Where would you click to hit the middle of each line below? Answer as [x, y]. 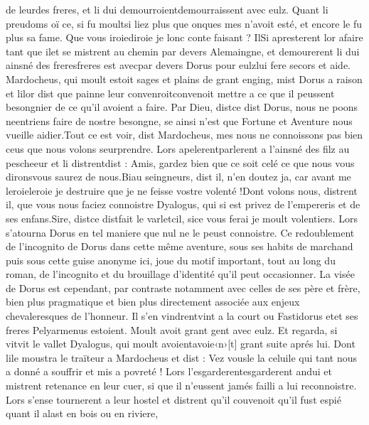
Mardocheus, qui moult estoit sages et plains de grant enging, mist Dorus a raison [184, 79]
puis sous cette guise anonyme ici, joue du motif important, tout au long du [171, 260]
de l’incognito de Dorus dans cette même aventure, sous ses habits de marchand [180, 246]
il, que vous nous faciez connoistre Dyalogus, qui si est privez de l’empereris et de [183, 204]
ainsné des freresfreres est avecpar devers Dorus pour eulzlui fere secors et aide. [178, 65]
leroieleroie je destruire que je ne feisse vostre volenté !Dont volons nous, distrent [182, 190]
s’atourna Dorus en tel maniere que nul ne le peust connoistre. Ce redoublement [180, 232]
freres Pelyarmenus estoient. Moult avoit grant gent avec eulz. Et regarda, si [172, 329]
